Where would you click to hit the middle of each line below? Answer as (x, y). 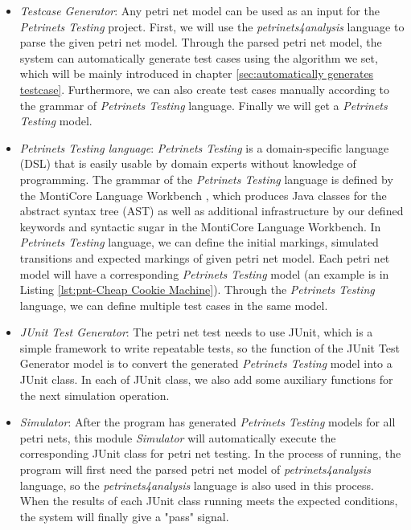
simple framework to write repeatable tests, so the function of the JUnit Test (210, 347)
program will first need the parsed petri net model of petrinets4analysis (195, 469)
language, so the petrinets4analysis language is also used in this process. (197, 485)
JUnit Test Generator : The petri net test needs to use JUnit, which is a (196, 332)
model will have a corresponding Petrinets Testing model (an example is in (204, 273)
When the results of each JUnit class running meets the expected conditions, (209, 501)
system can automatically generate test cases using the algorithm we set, (199, 57)
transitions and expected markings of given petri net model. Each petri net (205, 257)
